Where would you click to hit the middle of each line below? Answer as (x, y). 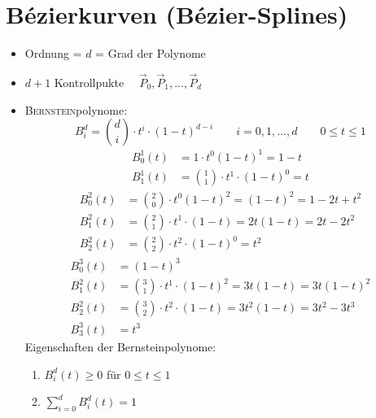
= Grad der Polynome (151, 53)
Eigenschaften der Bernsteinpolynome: (120, 346)
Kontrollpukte (89, 82)
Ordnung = (53, 53)
